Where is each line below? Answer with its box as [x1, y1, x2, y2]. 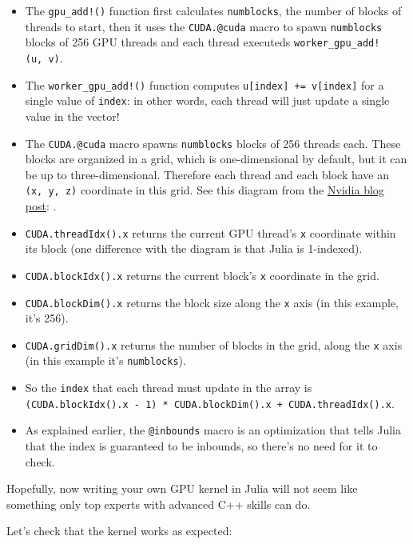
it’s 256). [25, 310, 69, 326]
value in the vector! [25, 107, 120, 124]
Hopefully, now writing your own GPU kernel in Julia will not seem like [6, 480, 358, 497]
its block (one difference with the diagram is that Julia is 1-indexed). [25, 240, 363, 257]
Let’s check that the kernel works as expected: [6, 522, 232, 539]
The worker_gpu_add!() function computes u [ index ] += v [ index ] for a [25, 76, 384, 93]
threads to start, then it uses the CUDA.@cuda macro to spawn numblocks [25, 18, 383, 34]
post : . [25, 198, 57, 214]
